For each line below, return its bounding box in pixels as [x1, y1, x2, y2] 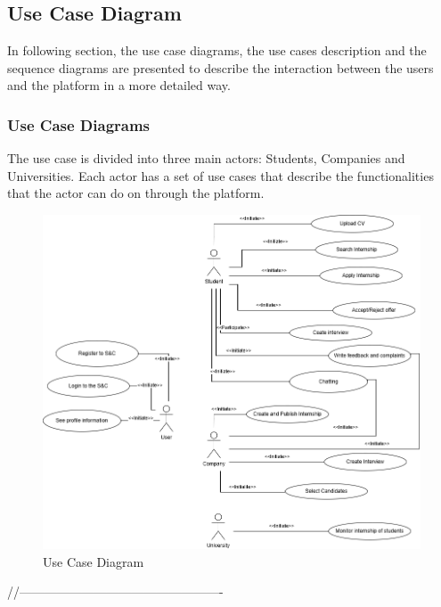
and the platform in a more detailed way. [7, 76, 231, 94]
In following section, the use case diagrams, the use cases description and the [7, 41, 427, 60]
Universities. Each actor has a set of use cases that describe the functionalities [7, 166, 434, 185]
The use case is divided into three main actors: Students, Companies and [7, 149, 405, 168]
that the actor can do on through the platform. [7, 184, 265, 202]
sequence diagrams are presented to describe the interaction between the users [7, 58, 434, 77]
